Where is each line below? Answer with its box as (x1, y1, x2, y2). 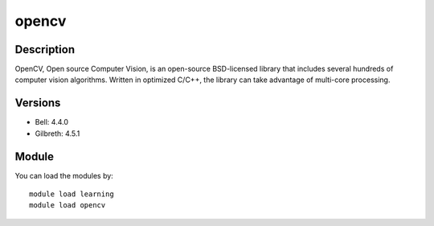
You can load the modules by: (14, 171, 114, 180)
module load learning (29, 190, 114, 199)
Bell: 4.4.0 (35, 117, 68, 127)
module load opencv (29, 201, 106, 210)
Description (14, 43, 76, 56)
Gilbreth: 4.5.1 (35, 129, 80, 138)
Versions (14, 97, 61, 110)
